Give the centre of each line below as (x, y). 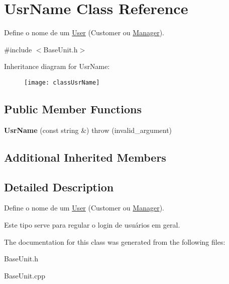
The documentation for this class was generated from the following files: (115, 241)
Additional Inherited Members (85, 157)
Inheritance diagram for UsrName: (57, 66)
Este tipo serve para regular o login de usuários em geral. (92, 224)
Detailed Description (59, 187)
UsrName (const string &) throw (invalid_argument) (88, 130)
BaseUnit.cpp (25, 275)
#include (18, 49)
